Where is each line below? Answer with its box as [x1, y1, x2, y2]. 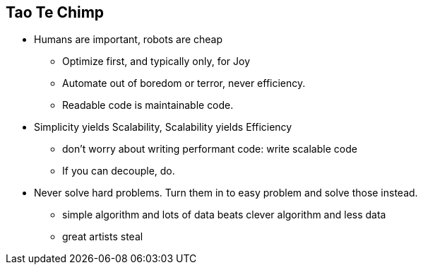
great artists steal [62, 230, 143, 243]
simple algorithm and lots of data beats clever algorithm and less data [62, 209, 386, 221]
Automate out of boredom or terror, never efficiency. [62, 77, 306, 90]
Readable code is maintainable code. [62, 99, 234, 112]
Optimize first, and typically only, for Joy [62, 55, 250, 68]
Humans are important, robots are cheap [34, 33, 223, 46]
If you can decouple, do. [62, 165, 175, 177]
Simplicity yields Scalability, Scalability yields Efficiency [34, 121, 292, 134]
